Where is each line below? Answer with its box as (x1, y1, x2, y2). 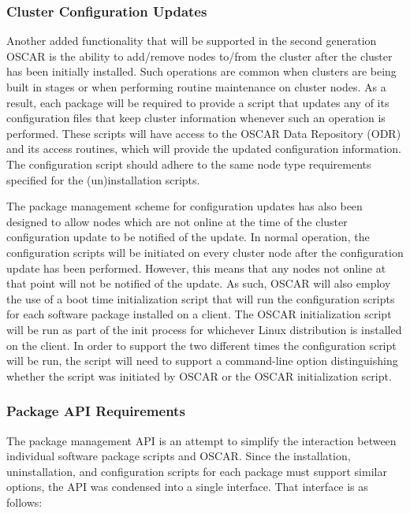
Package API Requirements (6, 401, 185, 421)
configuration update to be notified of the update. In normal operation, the (6, 229, 370, 245)
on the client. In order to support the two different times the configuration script (6, 336, 397, 353)
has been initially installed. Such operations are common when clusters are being (6, 63, 397, 80)
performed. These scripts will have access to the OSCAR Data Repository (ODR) (6, 125, 401, 141)
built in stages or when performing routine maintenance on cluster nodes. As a (6, 79, 386, 95)
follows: (6, 493, 43, 510)
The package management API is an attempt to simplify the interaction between (6, 432, 397, 448)
